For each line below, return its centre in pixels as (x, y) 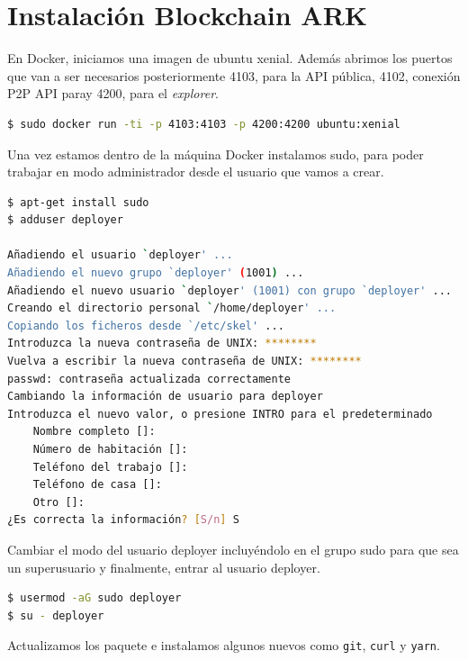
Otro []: (58, 502)
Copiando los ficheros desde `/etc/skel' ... (146, 325)
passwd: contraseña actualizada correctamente (149, 379)
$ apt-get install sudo (78, 202)
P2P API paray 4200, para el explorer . (113, 93)
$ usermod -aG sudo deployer (94, 598)
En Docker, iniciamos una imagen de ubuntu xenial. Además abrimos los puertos (230, 58)
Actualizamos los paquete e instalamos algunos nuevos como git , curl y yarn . (224, 645)
